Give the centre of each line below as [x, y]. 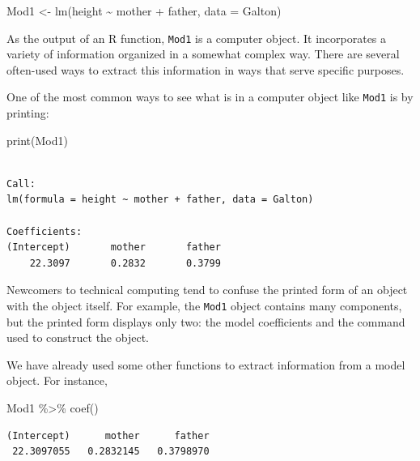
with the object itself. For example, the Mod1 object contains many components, [204, 306]
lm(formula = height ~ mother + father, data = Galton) [160, 200]
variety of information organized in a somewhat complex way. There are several [203, 54]
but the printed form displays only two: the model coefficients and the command [206, 321]
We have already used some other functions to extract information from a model [206, 364]
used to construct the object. [78, 337]
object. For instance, [57, 380]
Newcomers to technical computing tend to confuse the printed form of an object [207, 290]
